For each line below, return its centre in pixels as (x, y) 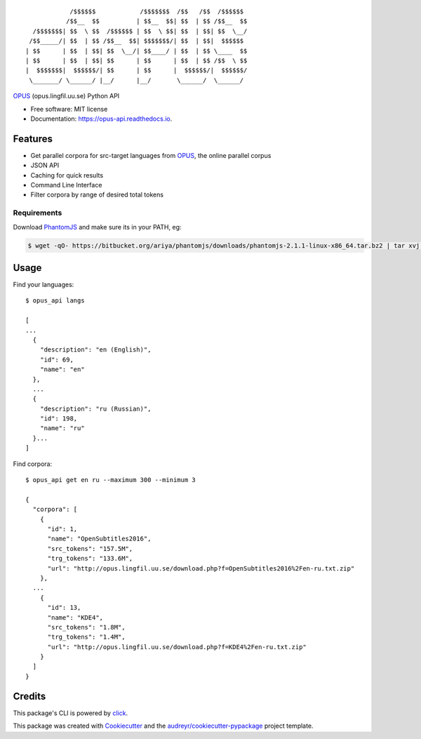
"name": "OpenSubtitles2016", (99, 539)
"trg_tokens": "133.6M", (90, 559)
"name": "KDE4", (75, 617)
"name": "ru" (62, 428)
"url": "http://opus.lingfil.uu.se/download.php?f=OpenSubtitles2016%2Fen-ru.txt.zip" (201, 568)
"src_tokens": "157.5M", (90, 548)
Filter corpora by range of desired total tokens (97, 195)
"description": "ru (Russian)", (95, 408)
